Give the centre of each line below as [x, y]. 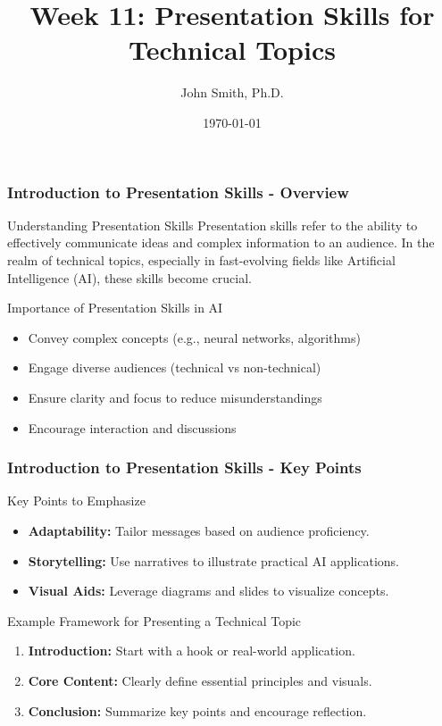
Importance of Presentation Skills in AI [115, 308]
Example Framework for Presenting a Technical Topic [154, 620]
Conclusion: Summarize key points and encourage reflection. [197, 710]
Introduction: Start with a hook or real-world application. [192, 651]
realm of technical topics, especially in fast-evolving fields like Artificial [201, 259]
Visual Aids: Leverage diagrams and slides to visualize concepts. [208, 591]
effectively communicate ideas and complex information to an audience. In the [221, 242]
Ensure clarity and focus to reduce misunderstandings [175, 397]
